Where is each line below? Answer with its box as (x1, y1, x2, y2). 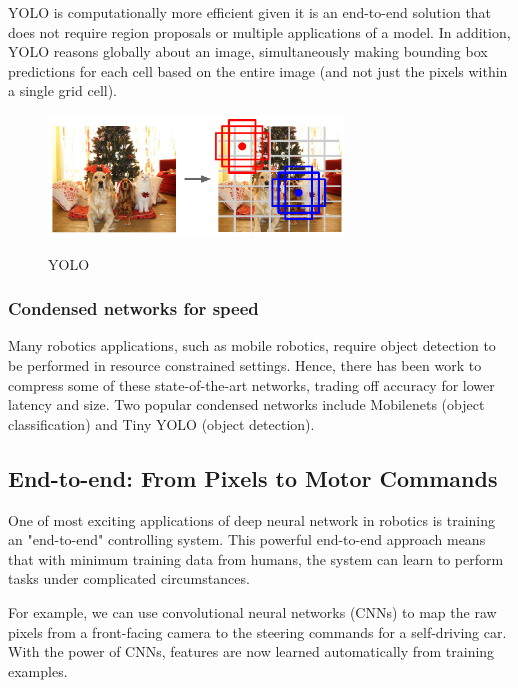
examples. (8, 660, 68, 681)
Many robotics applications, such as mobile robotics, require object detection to (8, 335, 496, 356)
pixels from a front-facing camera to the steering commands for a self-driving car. (8, 621, 507, 642)
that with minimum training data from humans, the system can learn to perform (8, 548, 504, 569)
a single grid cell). (8, 80, 118, 101)
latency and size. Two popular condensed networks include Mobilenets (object (8, 394, 485, 415)
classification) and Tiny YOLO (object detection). (8, 413, 315, 434)
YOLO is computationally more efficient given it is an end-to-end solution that (8, 2, 492, 22)
